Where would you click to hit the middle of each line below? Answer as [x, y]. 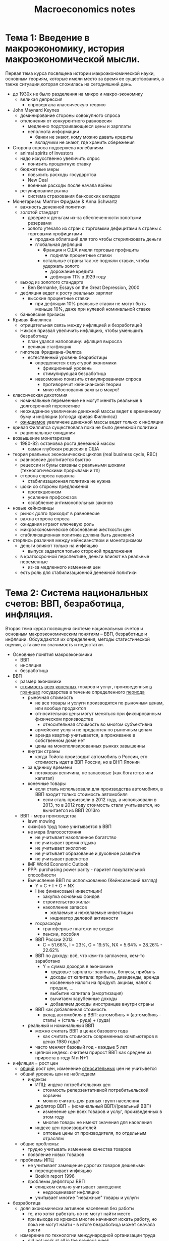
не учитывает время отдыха [66, 842]
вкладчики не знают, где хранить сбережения [85, 142]
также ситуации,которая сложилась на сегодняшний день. [69, 84]
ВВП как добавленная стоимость [71, 1009]
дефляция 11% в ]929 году [78, 276]
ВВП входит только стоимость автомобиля [81, 794]
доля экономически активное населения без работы [77, 1208]
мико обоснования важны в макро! [81, 389]
